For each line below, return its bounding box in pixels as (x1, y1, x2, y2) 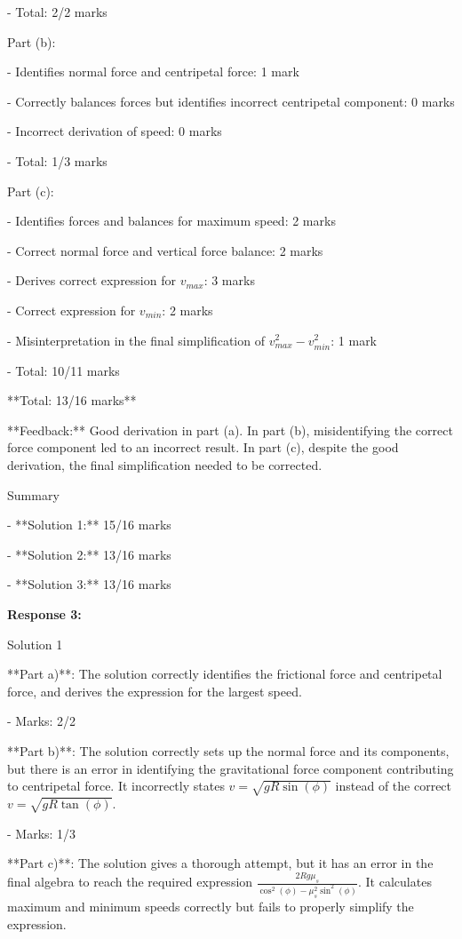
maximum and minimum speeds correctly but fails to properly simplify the (7, 897, 414, 915)
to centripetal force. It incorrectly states (7, 776, 225, 795)
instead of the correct (335, 776, 452, 795)
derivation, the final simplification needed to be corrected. (7, 456, 323, 474)
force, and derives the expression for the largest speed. (7, 681, 302, 700)
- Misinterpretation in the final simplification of (7, 330, 265, 349)
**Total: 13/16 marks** (7, 391, 137, 410)
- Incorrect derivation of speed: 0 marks (7, 122, 222, 140)
